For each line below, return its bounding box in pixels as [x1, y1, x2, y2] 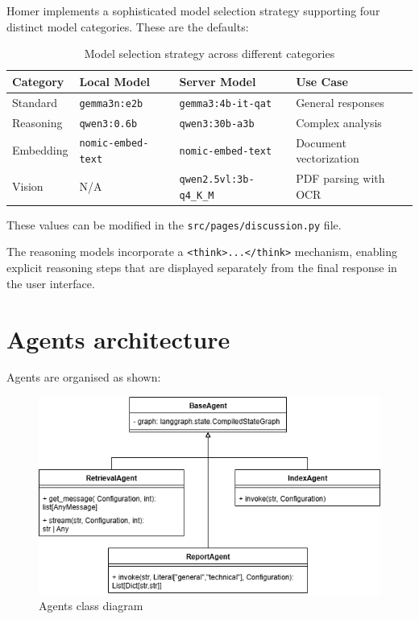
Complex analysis [296, 113, 382, 130]
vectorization [296, 150, 359, 167]
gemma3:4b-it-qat [179, 97, 272, 109]
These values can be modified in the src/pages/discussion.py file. [6, 216, 342, 233]
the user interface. [6, 274, 95, 291]
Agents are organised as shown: [6, 369, 161, 386]
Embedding [12, 142, 68, 159]
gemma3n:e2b [79, 97, 143, 109]
